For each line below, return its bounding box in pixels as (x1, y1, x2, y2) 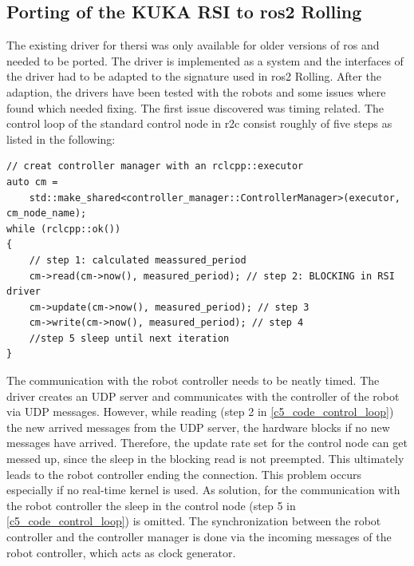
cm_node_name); (6, 208, 87, 220)
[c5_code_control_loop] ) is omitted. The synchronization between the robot (6, 513, 381, 529)
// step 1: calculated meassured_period (29, 254, 246, 266)
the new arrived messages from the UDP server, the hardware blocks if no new (6, 418, 390, 435)
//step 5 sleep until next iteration (29, 332, 230, 344)
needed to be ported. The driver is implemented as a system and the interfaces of (6, 52, 404, 69)
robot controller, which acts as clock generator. (6, 544, 236, 560)
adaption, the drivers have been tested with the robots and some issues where (6, 83, 386, 100)
